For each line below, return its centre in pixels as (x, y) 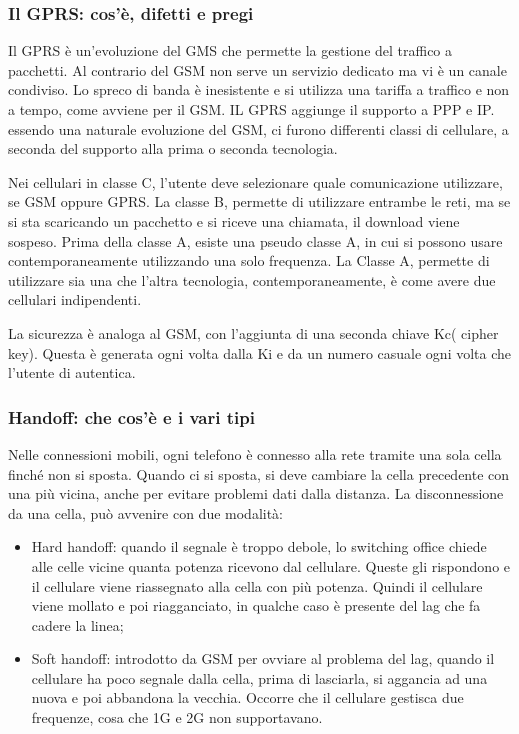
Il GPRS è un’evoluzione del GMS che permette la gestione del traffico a (230, 50)
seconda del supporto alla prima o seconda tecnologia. (173, 148)
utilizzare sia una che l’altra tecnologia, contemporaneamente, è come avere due (252, 279)
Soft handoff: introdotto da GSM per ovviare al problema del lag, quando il (263, 658)
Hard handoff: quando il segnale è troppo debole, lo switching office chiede (259, 546)
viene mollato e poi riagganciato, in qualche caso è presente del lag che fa (256, 605)
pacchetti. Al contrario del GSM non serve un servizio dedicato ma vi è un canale (257, 69)
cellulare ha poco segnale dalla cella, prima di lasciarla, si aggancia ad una (259, 677)
